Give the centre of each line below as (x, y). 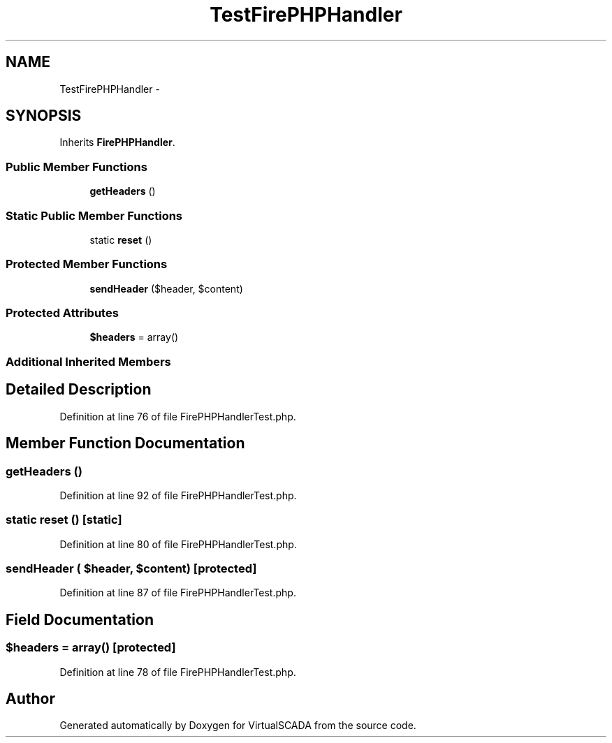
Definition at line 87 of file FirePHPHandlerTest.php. (178, 593)
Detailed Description (79, 390)
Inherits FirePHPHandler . (117, 142)
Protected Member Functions (87, 264)
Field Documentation (80, 619)
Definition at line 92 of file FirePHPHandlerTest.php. (178, 495)
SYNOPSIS (44, 116)
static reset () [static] (64, 520)
